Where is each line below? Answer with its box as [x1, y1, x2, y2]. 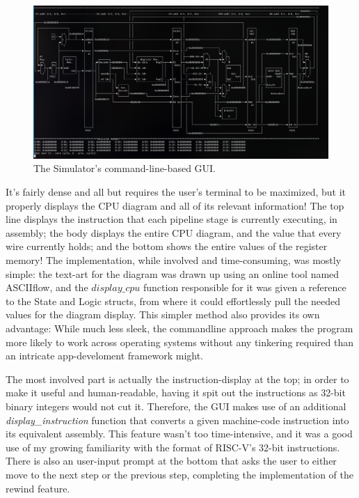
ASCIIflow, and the [6, 280, 88, 295]
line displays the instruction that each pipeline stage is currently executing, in [6, 212, 337, 226]
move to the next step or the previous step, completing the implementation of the [6, 467, 353, 481]
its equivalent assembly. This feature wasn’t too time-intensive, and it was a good [6, 426, 353, 441]
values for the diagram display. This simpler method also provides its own [6, 307, 320, 322]
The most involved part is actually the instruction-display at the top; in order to [6, 371, 349, 386]
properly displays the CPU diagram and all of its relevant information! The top [6, 198, 344, 212]
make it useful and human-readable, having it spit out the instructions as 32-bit [6, 385, 346, 400]
